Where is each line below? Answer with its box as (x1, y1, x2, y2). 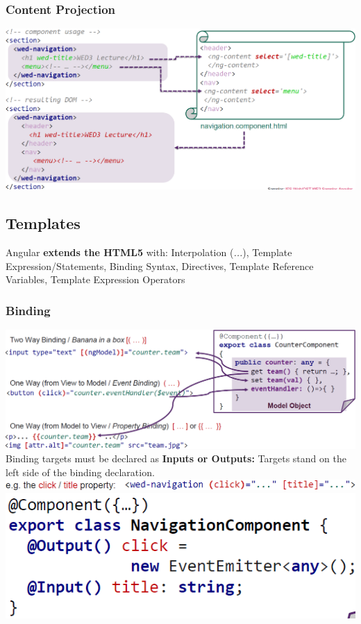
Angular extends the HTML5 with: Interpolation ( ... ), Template (6, 245, 292, 260)
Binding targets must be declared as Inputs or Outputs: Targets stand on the (6, 451, 346, 466)
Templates (6, 212, 81, 234)
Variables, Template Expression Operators (6, 272, 185, 287)
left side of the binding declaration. (6, 465, 155, 480)
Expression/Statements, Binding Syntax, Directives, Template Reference (6, 258, 314, 273)
